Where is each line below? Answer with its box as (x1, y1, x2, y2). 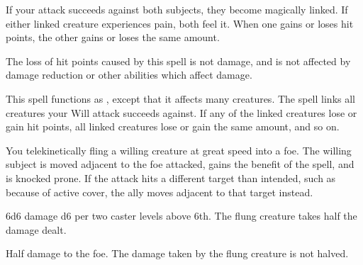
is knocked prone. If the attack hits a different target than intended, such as (6, 170, 336, 185)
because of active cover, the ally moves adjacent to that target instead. (6, 184, 313, 199)
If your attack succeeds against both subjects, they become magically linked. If (6, 2, 348, 16)
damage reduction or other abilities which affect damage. (6, 67, 252, 82)
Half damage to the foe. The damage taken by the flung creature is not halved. (6, 246, 349, 261)
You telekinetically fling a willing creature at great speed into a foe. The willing (6, 142, 352, 157)
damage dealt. (6, 222, 67, 237)
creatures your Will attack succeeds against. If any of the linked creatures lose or (6, 105, 357, 120)
